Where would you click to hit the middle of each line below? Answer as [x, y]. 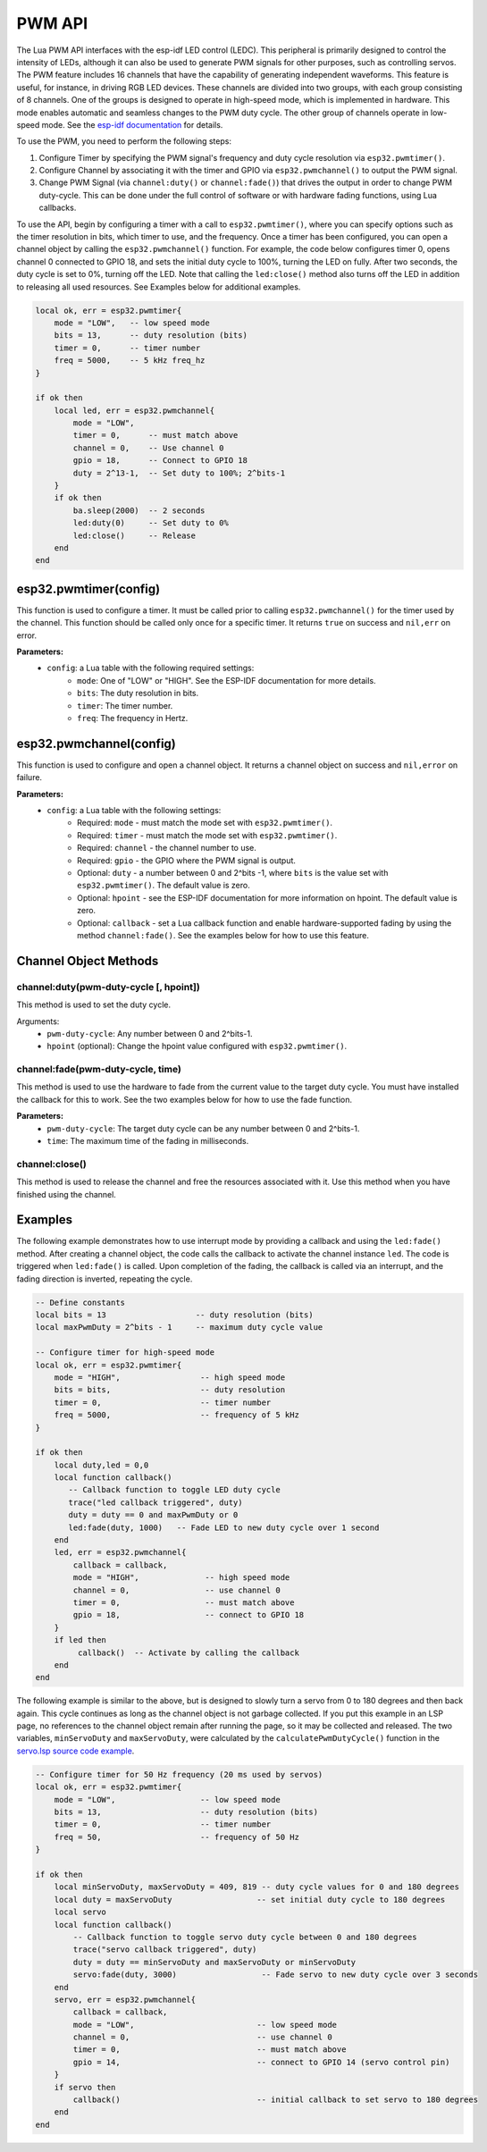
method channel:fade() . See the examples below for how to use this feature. [223, 935]
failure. [29, 778]
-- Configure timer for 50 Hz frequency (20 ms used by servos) [179, 1774]
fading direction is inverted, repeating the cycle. [105, 1279]
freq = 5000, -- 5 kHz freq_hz [130, 361]
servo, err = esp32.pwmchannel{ [125, 1999]
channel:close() [51, 1164]
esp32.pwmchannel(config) [96, 743]
